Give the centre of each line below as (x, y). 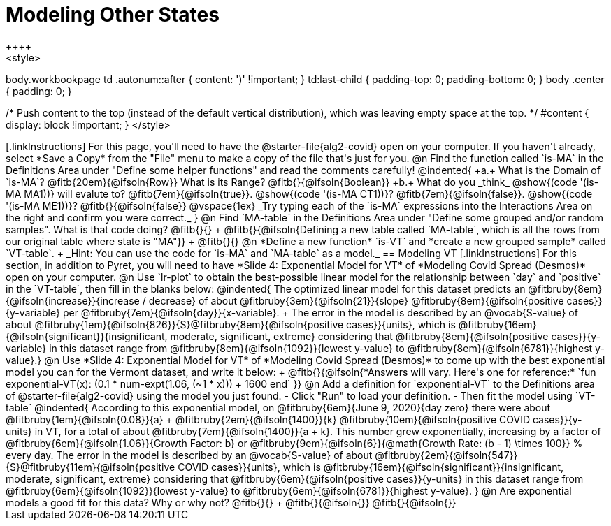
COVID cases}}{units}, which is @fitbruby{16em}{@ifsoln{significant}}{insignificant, (371, 467)
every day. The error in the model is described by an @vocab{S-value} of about (189, 455)
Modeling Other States (113, 15)
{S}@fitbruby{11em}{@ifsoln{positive (91, 467)
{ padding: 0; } (39, 91)
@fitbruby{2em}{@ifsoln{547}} (446, 455)
